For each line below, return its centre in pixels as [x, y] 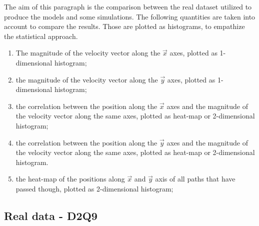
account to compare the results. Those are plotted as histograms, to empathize [124, 26]
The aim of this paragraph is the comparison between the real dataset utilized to [128, 6]
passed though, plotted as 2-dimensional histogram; [94, 188]
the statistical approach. [41, 36]
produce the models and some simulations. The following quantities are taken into [130, 16]
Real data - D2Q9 [51, 215]
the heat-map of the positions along [70, 179]
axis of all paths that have [195, 179]
